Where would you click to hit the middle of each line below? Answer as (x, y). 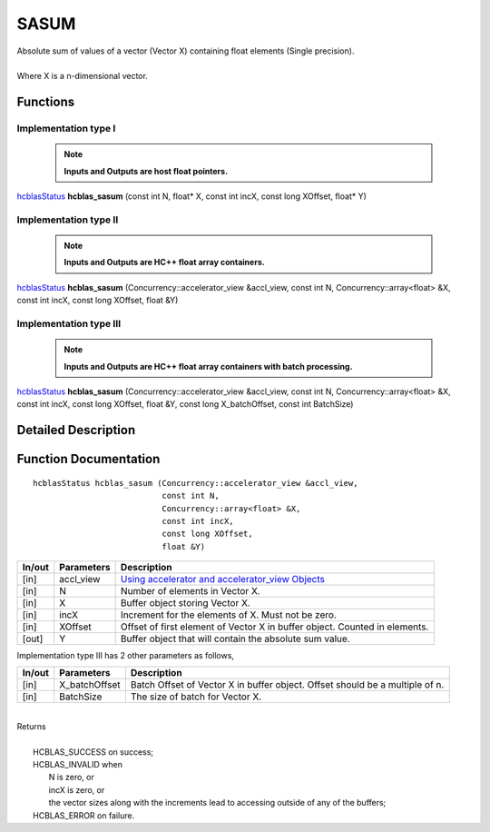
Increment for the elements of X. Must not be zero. (229, 615)
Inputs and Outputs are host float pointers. (146, 171)
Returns (31, 726)
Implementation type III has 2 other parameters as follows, (126, 656)
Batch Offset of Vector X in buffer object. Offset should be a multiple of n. (287, 685)
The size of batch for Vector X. (196, 697)
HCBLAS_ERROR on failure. (84, 815)
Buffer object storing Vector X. (186, 603)
